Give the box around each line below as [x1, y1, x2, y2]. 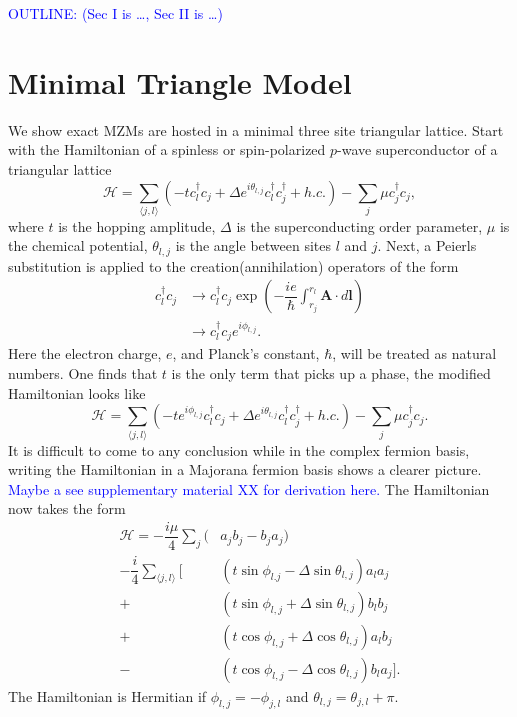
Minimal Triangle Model [8, 61, 352, 102]
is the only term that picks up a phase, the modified [171, 363, 491, 384]
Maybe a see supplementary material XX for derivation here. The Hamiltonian [8, 478, 490, 499]
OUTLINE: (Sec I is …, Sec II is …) [8, 3, 223, 23]
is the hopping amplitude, [58, 215, 216, 236]
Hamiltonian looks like [8, 382, 146, 403]
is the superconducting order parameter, [236, 215, 483, 236]
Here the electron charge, [8, 343, 162, 364]
